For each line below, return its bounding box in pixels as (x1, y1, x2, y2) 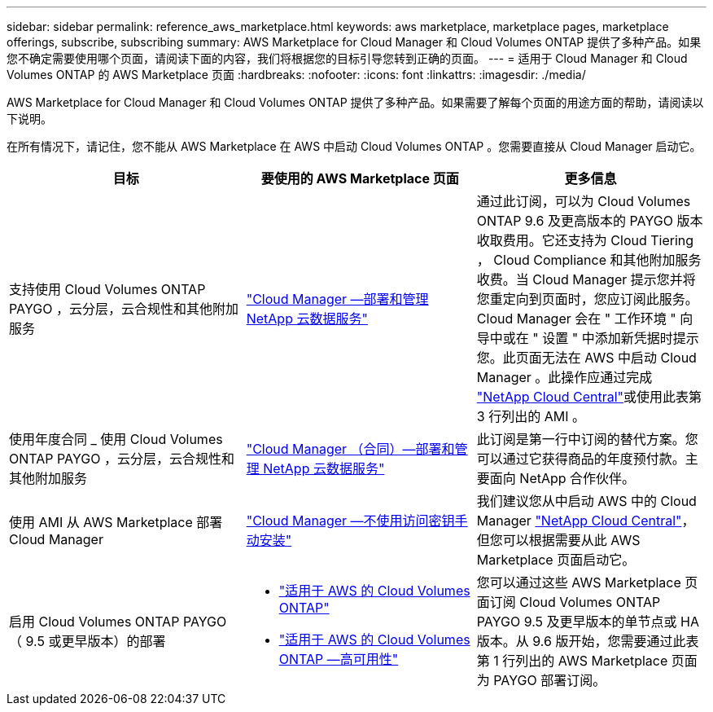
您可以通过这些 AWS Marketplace (476, 574, 681, 591)
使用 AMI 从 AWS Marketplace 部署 (9, 514, 223, 530)
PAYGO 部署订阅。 (493, 672, 606, 688)
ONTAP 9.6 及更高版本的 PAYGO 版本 (476, 213, 703, 229)
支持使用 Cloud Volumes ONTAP (9, 281, 206, 297)
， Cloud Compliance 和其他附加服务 (476, 252, 702, 268)
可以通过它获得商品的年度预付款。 (476, 450, 685, 467)
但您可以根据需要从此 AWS (476, 532, 641, 548)
